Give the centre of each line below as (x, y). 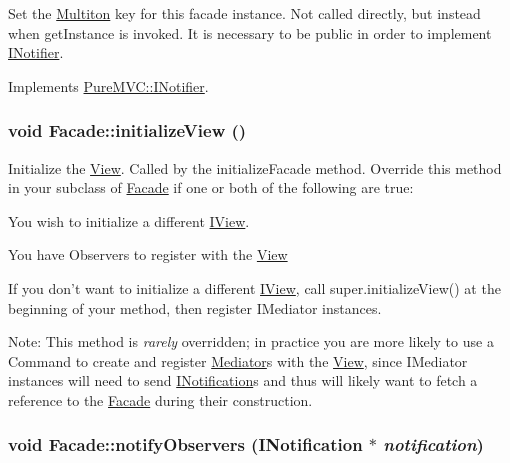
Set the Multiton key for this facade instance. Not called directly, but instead (244, 13)
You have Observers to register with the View (148, 254)
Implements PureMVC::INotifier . (108, 85)
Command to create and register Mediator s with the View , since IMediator (238, 360)
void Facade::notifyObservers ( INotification (185, 444)
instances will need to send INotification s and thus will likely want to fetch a (243, 380)
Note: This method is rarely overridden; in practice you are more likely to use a (251, 341)
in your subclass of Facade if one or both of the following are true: (211, 187)
